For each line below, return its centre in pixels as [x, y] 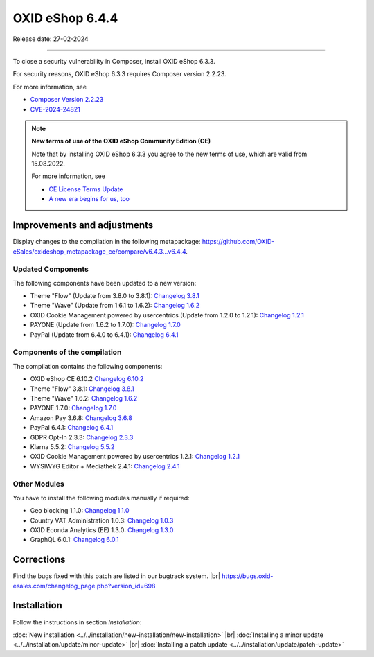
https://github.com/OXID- [238, 242]
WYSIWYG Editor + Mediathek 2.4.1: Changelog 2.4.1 [105, 466]
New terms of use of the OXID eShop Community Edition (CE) [121, 141]
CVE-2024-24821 [55, 109]
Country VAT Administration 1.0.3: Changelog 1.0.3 [102, 520]
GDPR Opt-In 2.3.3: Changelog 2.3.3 [82, 437]
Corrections [39, 560]
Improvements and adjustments [83, 225]
